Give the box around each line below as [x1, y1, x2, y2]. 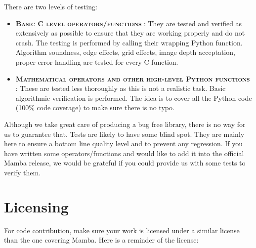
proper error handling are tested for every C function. [15, 56, 178, 67]
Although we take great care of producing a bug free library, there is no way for [4, 119, 246, 129]
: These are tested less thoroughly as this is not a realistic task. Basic [15, 83, 226, 93]
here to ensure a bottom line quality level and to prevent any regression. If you [4, 138, 243, 149]
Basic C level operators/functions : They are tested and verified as [15, 18, 242, 28]
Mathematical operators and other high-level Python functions [15, 73, 250, 83]
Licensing [4, 196, 69, 216]
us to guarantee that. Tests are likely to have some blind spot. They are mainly [4, 128, 245, 139]
